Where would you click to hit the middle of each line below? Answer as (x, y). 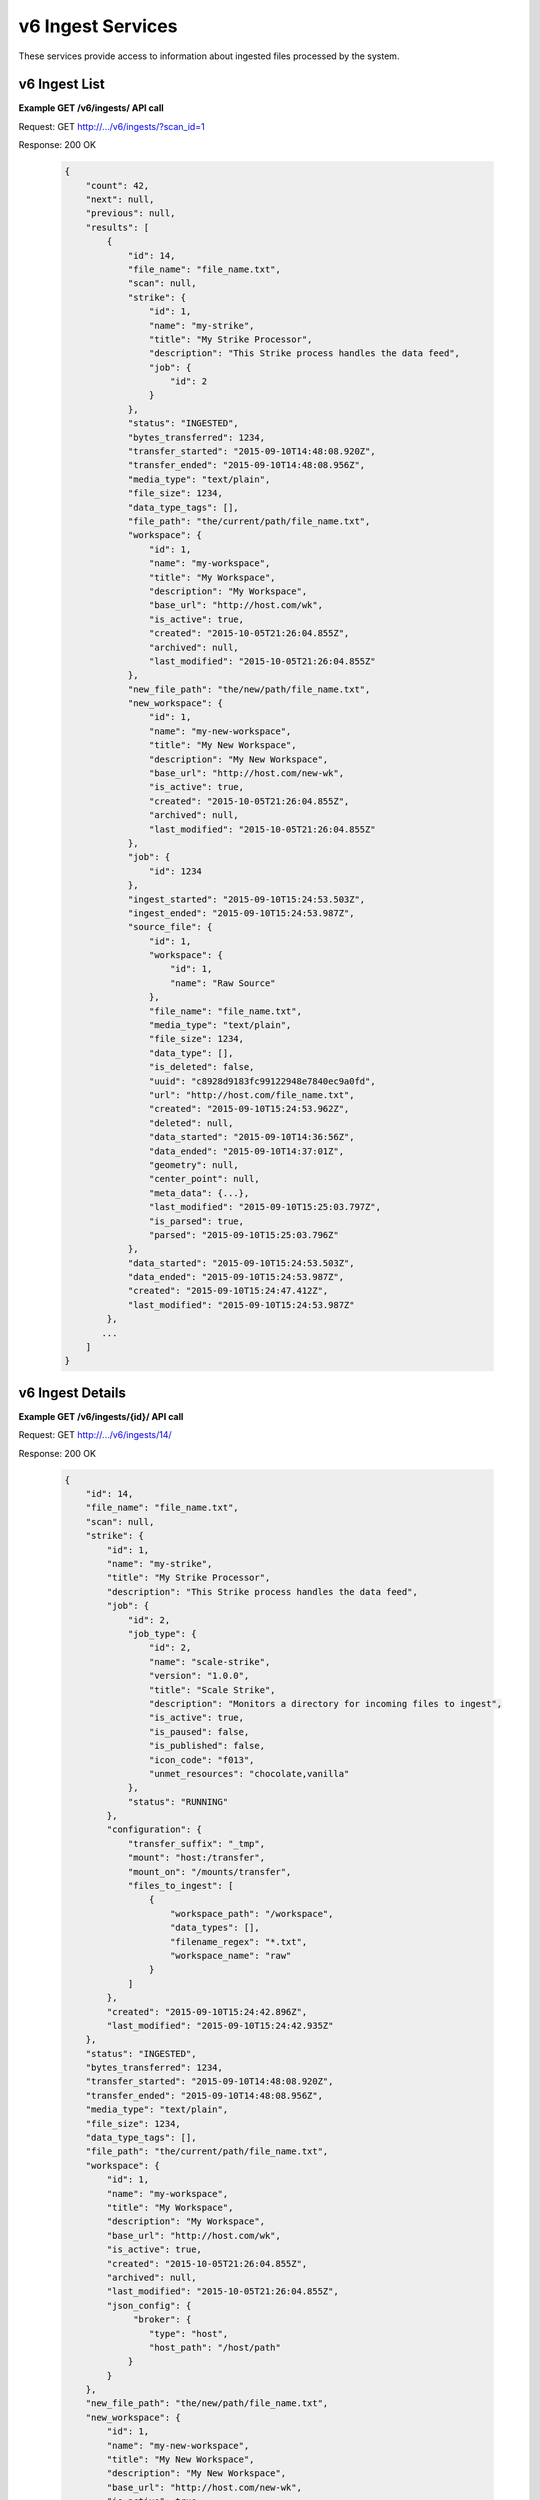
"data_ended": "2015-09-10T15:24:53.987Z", (236, 1277)
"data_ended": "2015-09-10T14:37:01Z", (246, 1151)
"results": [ (117, 227)
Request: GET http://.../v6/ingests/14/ (95, 1435)
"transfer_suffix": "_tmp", (196, 1843)
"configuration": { (154, 1829)
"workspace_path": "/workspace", (252, 1913)
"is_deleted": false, (201, 1067)
